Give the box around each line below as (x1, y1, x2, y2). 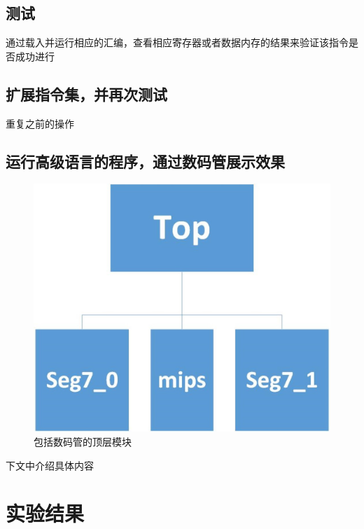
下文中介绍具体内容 (6, 458, 94, 472)
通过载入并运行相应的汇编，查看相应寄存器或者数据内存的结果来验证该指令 (6, 35, 349, 50)
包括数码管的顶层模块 (34, 434, 132, 448)
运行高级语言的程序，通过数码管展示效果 (6, 150, 285, 172)
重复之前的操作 (6, 116, 74, 130)
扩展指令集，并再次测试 (6, 83, 167, 104)
